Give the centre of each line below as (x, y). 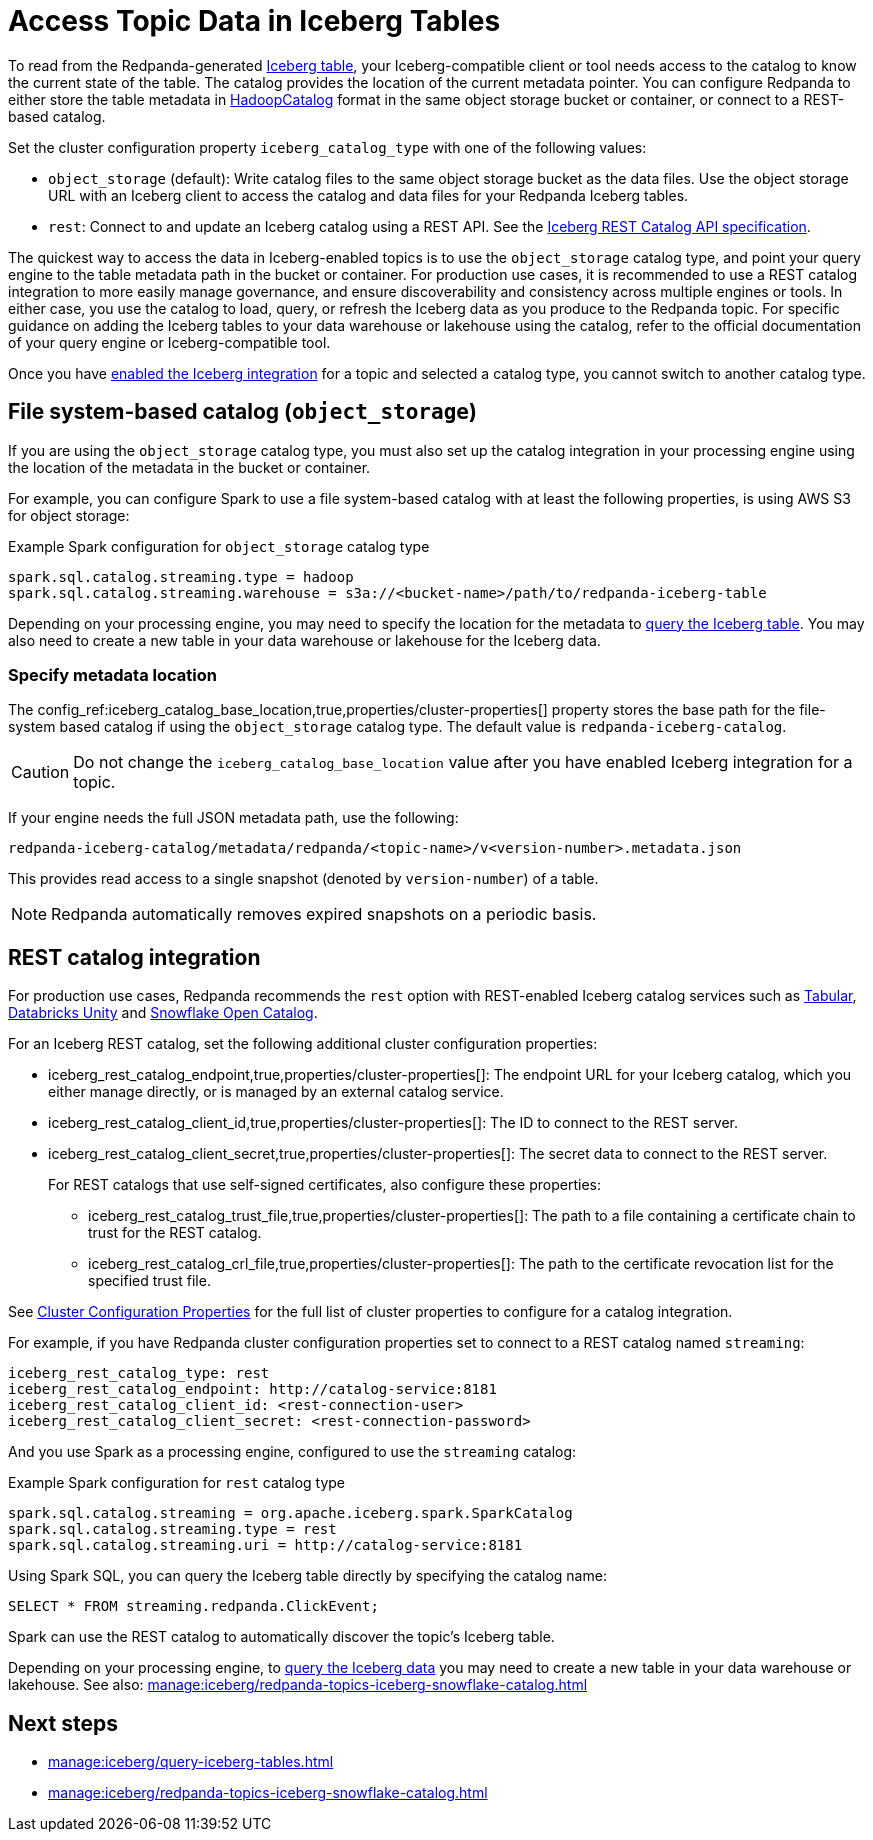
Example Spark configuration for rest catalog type (177, 1483)
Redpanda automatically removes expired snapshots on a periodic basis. (324, 914)
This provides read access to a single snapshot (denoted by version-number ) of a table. (303, 879)
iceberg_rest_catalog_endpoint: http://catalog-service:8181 (252, 1389)
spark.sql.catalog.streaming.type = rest (172, 1529)
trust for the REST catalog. (175, 1233)
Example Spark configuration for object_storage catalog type (219, 546)
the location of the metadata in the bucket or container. (189, 467)
